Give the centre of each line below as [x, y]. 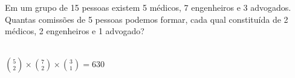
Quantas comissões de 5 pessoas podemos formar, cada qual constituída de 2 [147, 19]
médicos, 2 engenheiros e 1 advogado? [75, 31]
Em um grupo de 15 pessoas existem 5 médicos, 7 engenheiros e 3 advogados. [148, 7]
